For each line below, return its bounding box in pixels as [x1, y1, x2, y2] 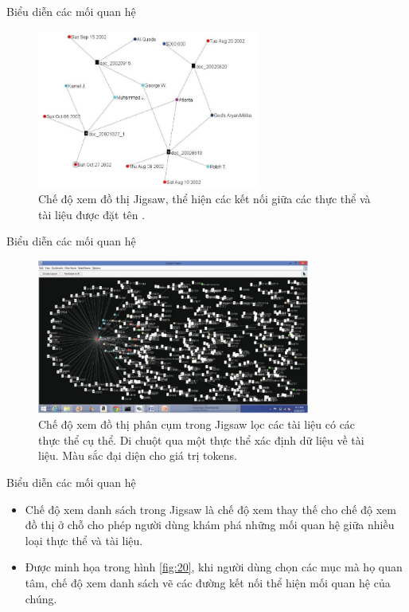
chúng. [25, 590, 57, 606]
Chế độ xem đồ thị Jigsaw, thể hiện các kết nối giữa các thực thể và [38, 190, 371, 207]
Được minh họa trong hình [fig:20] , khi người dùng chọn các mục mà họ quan [25, 559, 403, 575]
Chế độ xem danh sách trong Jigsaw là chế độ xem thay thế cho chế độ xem [25, 500, 396, 517]
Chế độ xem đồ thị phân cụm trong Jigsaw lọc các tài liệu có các [38, 416, 356, 433]
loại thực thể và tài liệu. [25, 532, 143, 548]
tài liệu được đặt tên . [38, 206, 146, 222]
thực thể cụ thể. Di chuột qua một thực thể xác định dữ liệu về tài [38, 431, 364, 448]
